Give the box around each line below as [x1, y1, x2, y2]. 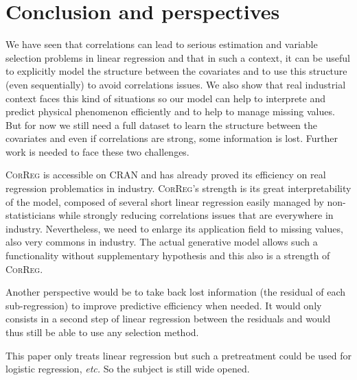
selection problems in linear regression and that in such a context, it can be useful [5, 50, 350, 64]
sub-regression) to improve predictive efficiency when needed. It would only [5, 298, 322, 312]
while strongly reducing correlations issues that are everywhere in [58, 208, 334, 222]
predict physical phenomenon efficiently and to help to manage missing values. [5, 104, 335, 119]
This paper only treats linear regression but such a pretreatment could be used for [5, 348, 352, 362]
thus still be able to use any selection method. [5, 325, 199, 339]
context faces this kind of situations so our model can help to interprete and [5, 91, 326, 105]
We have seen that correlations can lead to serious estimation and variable [5, 37, 318, 51]
